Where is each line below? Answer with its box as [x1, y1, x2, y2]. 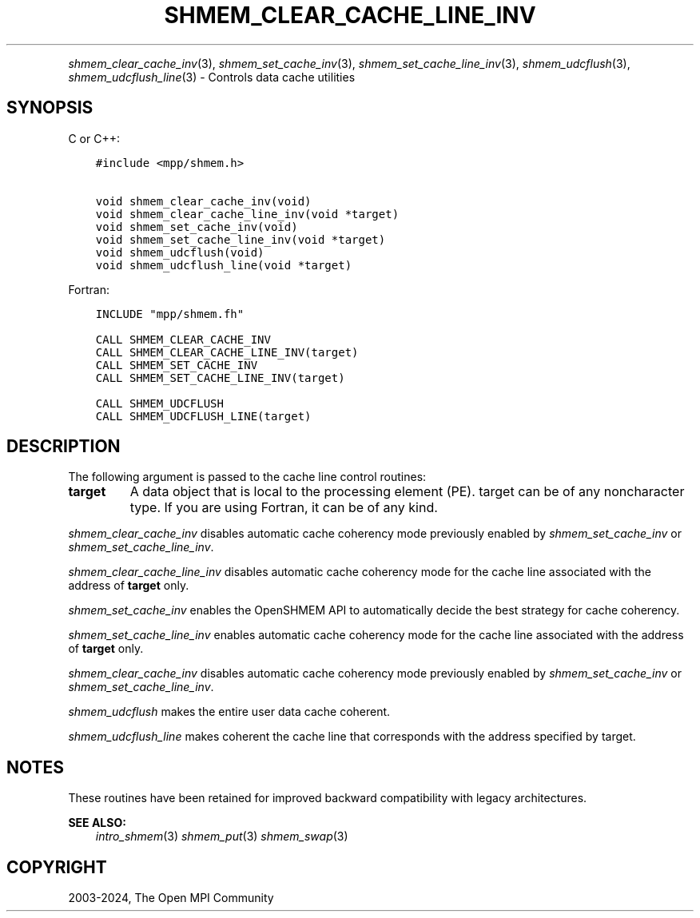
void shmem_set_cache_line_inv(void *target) [95, 232, 386, 246]
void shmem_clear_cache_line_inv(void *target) [95, 207, 400, 221]
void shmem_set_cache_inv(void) [95, 220, 298, 233]
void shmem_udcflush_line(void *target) [95, 258, 352, 272]
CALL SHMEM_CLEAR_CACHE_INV [95, 332, 271, 346]
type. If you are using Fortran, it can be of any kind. [129, 499, 438, 516]
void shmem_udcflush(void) [95, 245, 264, 259]
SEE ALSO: [68, 816, 126, 830]
